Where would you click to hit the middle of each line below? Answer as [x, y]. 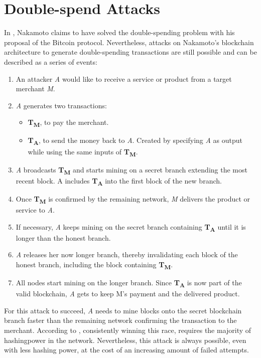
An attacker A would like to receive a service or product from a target [124, 78]
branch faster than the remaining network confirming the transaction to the [120, 320]
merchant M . [35, 88]
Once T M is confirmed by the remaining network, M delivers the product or [133, 199]
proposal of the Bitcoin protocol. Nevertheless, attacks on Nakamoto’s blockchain [129, 42]
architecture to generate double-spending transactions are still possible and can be [130, 52]
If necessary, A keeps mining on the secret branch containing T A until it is [131, 227]
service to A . [35, 210]
